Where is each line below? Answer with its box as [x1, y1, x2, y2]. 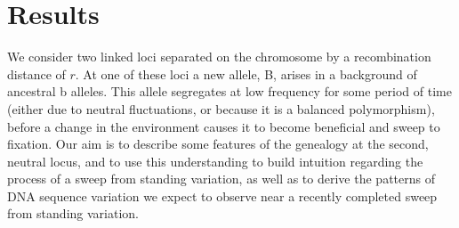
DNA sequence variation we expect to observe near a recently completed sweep [7, 186, 438, 205]
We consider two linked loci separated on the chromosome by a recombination [7, 47, 431, 66]
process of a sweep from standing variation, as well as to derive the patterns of [7, 169, 435, 188]
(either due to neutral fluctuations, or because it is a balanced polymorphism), [7, 99, 435, 118]
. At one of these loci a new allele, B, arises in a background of [75, 64, 417, 83]
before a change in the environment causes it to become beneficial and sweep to [7, 117, 440, 135]
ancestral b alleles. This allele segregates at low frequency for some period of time [7, 82, 452, 101]
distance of [7, 64, 66, 83]
